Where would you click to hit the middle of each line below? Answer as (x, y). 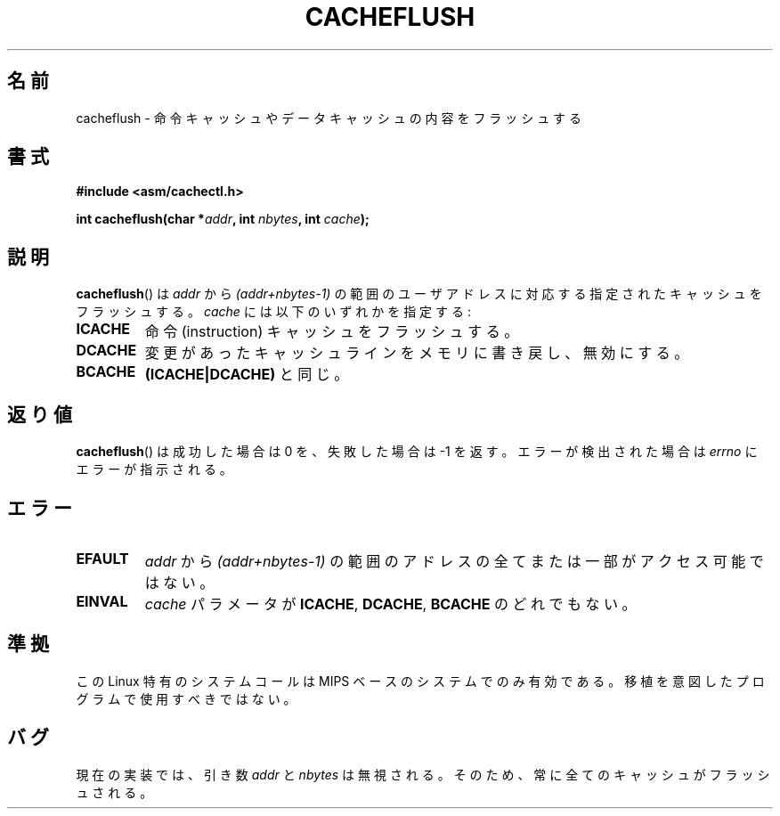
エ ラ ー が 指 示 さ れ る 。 (154, 469)
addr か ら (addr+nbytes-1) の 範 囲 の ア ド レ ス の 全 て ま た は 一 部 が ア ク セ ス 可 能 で (454, 561)
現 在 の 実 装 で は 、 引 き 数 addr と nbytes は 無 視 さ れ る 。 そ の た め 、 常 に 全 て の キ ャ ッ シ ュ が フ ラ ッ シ (423, 774)
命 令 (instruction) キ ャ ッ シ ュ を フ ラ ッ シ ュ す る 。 (332, 332)
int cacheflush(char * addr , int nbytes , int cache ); (223, 219)
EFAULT (102, 558)
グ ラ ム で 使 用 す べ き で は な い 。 (186, 698)
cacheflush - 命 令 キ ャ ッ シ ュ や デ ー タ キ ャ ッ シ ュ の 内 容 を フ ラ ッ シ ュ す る (329, 118)
